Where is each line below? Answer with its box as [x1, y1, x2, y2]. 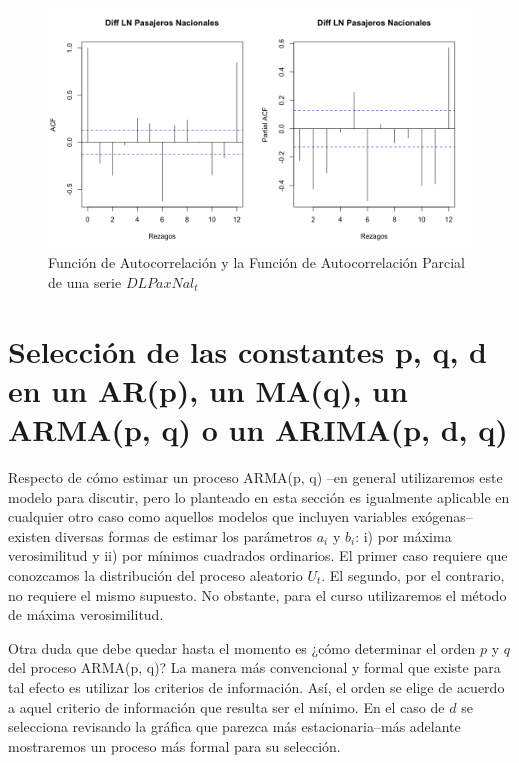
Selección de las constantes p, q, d [8, 330, 487, 371]
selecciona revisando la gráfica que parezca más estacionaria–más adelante [8, 716, 461, 737]
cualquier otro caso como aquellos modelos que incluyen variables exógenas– [8, 506, 473, 527]
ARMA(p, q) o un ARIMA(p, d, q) [8, 409, 508, 450]
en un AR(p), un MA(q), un [8, 369, 408, 410]
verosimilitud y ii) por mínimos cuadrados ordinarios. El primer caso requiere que [8, 545, 508, 566]
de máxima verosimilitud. [8, 604, 164, 625]
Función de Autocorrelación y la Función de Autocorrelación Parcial [48, 252, 465, 273]
